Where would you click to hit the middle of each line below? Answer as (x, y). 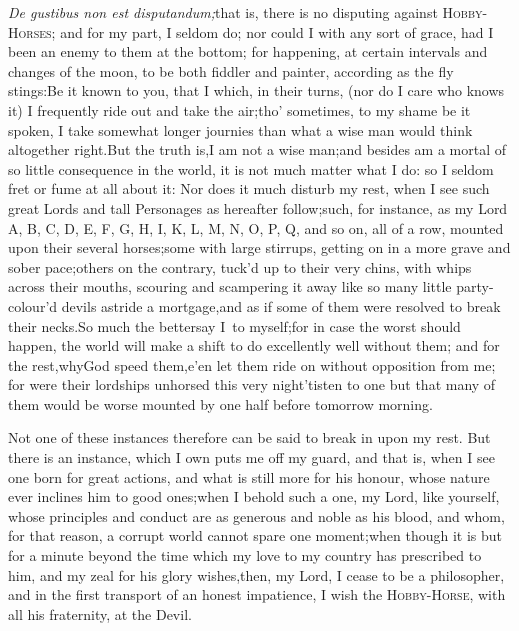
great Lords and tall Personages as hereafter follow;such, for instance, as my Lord (258, 207)
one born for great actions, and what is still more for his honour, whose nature (249, 476)
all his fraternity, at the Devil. (100, 613)
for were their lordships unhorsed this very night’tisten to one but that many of (252, 384)
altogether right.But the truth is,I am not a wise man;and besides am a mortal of (257, 149)
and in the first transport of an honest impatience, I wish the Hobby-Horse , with (257, 594)
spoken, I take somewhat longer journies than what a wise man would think (240, 129)
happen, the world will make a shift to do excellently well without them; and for (254, 345)
